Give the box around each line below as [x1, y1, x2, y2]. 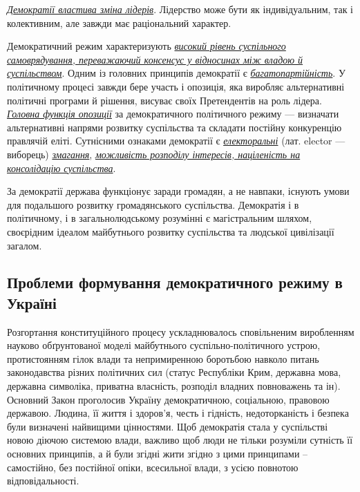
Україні [7, 292, 57, 313]
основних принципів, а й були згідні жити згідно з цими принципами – [7, 446, 308, 461]
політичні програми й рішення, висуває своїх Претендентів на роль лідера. [7, 93, 322, 107]
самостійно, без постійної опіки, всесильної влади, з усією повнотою [7, 460, 299, 474]
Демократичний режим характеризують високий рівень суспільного [7, 39, 286, 53]
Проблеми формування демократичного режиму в [7, 272, 343, 293]
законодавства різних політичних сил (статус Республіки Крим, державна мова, [7, 365, 341, 379]
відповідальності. [7, 473, 79, 488]
